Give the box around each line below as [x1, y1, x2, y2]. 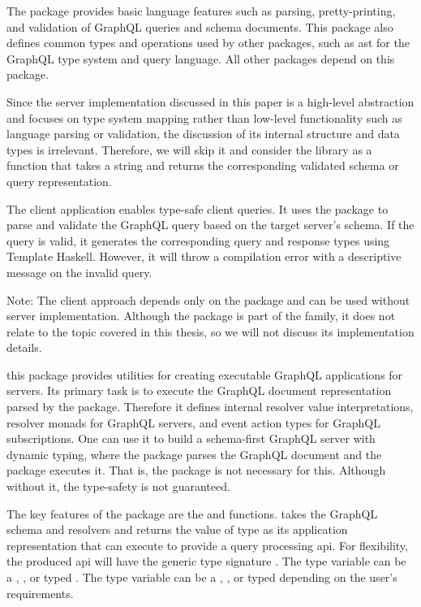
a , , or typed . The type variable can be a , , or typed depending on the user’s [6, 569, 397, 585]
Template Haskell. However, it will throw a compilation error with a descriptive [6, 248, 402, 265]
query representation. [6, 172, 112, 189]
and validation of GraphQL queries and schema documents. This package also [6, 18, 393, 35]
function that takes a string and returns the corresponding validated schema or [6, 157, 399, 174]
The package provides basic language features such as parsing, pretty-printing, [6, 2, 396, 19]
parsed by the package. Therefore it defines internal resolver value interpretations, [6, 398, 414, 415]
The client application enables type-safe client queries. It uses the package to [6, 200, 389, 217]
